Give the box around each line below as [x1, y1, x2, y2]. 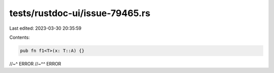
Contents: [9, 34, 30, 40]
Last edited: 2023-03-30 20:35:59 [9, 25, 82, 31]
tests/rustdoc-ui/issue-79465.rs [9, 8, 151, 19]
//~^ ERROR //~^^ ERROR [9, 60, 61, 66]
